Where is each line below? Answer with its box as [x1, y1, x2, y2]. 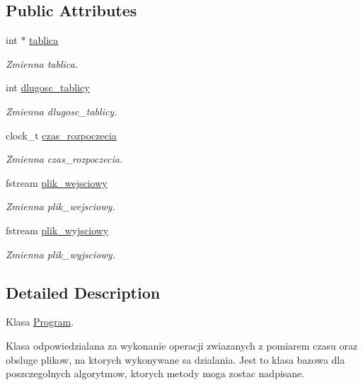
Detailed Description [6, 281, 161, 303]
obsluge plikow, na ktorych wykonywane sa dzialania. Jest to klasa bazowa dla [6, 352, 345, 367]
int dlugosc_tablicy [6, 80, 90, 95]
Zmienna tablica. [6, 56, 78, 71]
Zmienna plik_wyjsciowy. [6, 246, 115, 261]
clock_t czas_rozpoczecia [6, 127, 117, 142]
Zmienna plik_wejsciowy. [6, 199, 115, 214]
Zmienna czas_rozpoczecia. [6, 151, 123, 166]
